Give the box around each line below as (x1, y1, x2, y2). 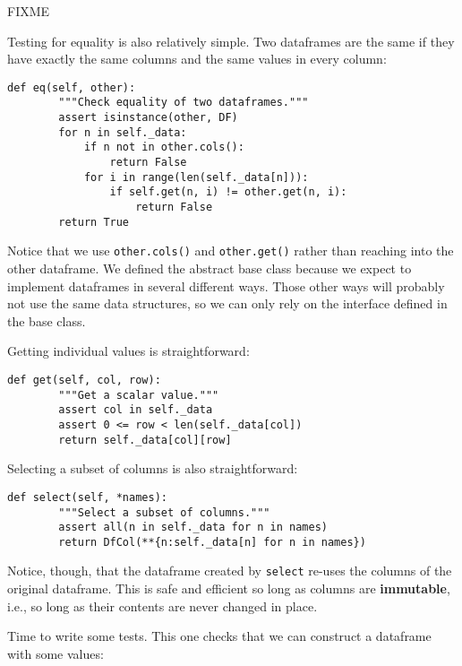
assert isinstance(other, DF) (58, 111, 238, 125)
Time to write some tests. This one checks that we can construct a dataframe (7, 627, 432, 645)
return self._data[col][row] (58, 433, 232, 446)
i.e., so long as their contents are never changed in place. (7, 596, 318, 615)
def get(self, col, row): (7, 373, 161, 386)
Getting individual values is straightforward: (7, 342, 250, 360)
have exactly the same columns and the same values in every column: (7, 49, 387, 68)
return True (58, 215, 130, 229)
